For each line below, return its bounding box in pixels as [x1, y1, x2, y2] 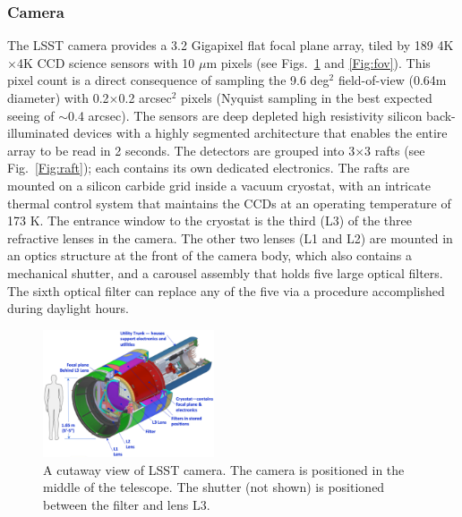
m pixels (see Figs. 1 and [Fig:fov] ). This [206, 53, 431, 72]
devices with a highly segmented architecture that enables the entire [73, 123, 448, 142]
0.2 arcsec [118, 89, 172, 106]
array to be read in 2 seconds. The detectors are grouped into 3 [7, 140, 355, 159]
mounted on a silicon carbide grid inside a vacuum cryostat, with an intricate [7, 175, 431, 194]
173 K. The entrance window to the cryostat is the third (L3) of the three [7, 211, 412, 230]
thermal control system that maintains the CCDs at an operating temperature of [7, 193, 451, 212]
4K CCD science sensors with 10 [16, 53, 195, 72]
